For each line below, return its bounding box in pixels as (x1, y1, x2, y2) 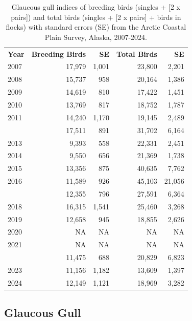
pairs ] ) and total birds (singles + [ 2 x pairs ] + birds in (11, 11, 181, 22)
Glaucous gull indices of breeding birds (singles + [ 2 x (11, 2, 181, 12)
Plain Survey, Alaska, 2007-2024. (44, 31, 147, 42)
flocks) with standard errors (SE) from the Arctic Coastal (6, 22, 186, 32)
